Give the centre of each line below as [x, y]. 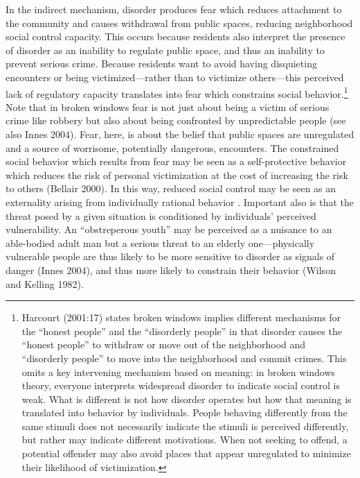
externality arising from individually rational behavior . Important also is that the [180, 202]
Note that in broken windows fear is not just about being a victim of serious [168, 106]
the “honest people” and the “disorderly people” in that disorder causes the [182, 331]
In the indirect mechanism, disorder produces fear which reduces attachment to [174, 9]
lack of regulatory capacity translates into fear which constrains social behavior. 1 [177, 92]
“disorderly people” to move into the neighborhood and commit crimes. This [184, 358]
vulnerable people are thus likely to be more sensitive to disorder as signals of [170, 256]
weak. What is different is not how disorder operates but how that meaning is [187, 399]
